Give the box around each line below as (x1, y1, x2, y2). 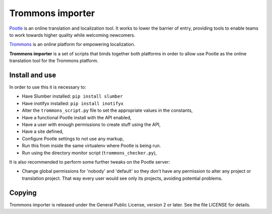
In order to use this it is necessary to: (9, 84, 87, 90)
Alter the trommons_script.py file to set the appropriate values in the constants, (22, 107, 193, 113)
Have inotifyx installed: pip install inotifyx (22, 100, 124, 106)
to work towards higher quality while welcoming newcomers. (9, 32, 135, 38)
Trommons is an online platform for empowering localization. (9, 41, 135, 47)
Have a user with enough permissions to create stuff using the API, (22, 121, 161, 127)
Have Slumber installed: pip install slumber (22, 93, 123, 99)
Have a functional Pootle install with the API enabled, (22, 114, 132, 120)
